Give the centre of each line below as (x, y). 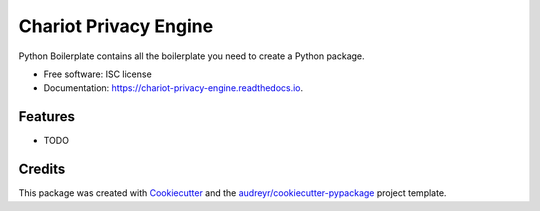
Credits (42, 169)
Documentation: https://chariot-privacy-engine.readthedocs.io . (173, 88)
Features (46, 116)
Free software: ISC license (97, 74)
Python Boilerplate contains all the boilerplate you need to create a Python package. (191, 56)
